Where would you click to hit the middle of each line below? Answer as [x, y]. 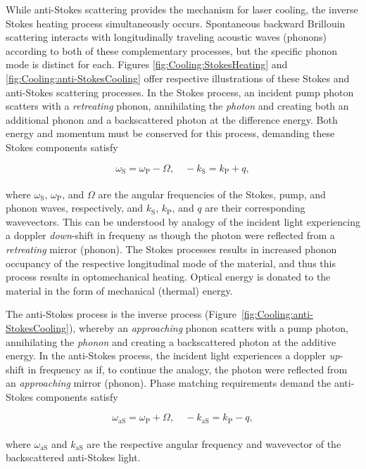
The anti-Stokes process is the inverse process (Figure [121, 314]
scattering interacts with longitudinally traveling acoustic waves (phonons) [166, 37]
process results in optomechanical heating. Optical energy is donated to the [168, 277]
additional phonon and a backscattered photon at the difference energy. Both [172, 119]
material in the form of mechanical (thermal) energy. [119, 290]
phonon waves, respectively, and [75, 208]
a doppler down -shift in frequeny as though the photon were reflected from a [170, 235]
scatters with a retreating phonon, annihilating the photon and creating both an [177, 106]
